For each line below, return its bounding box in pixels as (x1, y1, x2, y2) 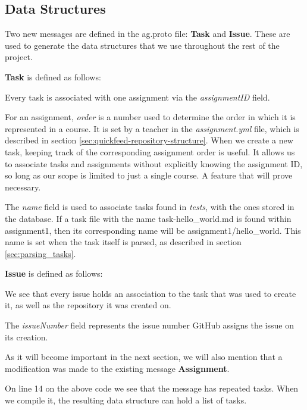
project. (5, 51, 33, 63)
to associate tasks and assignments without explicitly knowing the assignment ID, (5, 157, 303, 170)
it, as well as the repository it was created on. (5, 299, 171, 311)
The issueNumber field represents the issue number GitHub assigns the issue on (5, 319, 294, 331)
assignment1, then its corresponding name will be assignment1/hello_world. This (5, 224, 301, 236)
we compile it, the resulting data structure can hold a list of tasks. (5, 394, 247, 406)
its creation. (5, 330, 48, 343)
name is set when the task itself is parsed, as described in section (5, 236, 242, 248)
